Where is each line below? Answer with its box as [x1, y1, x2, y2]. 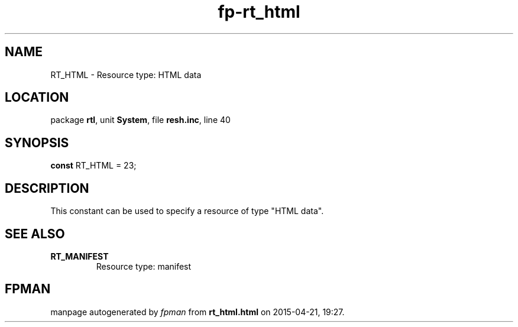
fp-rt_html [218, 2, 300, 22]
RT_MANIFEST [50, 251, 109, 261]
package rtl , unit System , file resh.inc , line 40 [50, 115, 231, 125]
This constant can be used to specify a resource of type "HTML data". [50, 206, 324, 216]
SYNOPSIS [5, 135, 69, 150]
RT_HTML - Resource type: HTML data [50, 69, 202, 80]
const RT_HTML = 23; [50, 160, 137, 171]
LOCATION [5, 90, 69, 105]
